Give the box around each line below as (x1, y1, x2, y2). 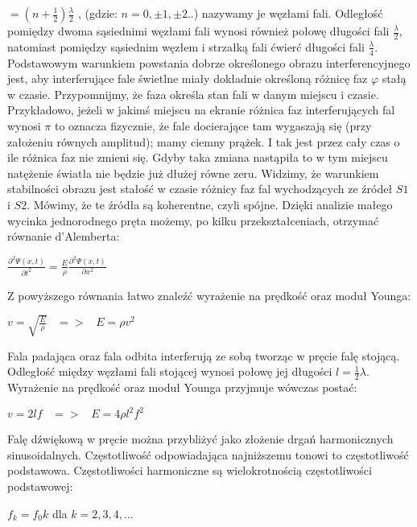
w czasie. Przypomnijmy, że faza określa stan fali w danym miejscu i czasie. (7, 85, 379, 102)
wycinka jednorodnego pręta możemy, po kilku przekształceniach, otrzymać (7, 212, 379, 229)
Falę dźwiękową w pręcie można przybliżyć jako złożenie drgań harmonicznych (7, 430, 394, 447)
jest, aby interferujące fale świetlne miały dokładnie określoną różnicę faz (7, 70, 368, 87)
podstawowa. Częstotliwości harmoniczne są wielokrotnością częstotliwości (7, 462, 372, 479)
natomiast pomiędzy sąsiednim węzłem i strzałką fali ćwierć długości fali (7, 38, 365, 55)
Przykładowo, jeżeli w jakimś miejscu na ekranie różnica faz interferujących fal (7, 101, 395, 118)
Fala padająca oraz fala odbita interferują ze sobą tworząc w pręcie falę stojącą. (7, 347, 400, 364)
